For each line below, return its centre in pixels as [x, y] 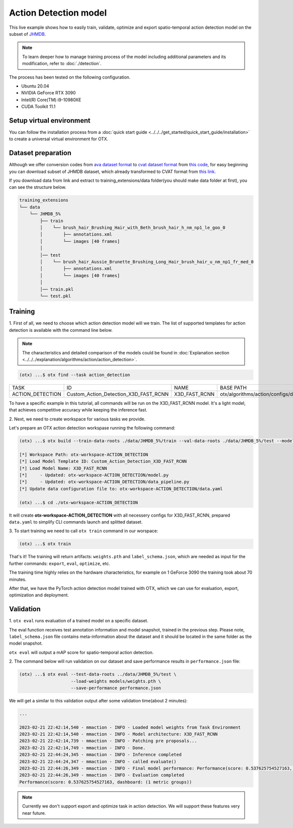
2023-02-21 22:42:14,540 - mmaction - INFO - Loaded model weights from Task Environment [130, 727]
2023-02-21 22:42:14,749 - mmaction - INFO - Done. [83, 748]
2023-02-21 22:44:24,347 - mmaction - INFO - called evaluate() [98, 762]
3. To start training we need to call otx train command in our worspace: [84, 531]
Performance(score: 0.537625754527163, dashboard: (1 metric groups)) [106, 782]
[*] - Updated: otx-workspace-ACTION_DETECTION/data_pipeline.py [104, 482]
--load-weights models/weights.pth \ [116, 681]
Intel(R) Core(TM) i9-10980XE [51, 100]
